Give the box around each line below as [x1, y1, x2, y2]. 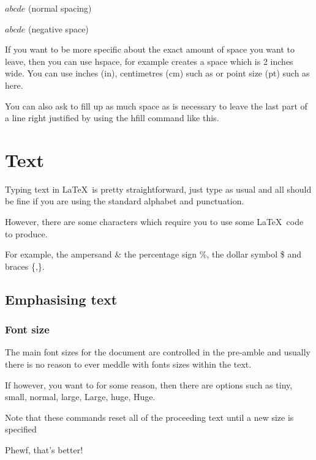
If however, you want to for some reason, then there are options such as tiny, [5, 378, 293, 391]
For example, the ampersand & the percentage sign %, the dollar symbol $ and [5, 248, 301, 261]
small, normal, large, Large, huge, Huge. [5, 390, 156, 403]
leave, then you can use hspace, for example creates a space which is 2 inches [5, 54, 293, 67]
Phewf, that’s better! [5, 443, 83, 456]
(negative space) [28, 22, 89, 35]
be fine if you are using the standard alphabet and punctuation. [5, 195, 244, 207]
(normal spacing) [28, 2, 92, 14]
